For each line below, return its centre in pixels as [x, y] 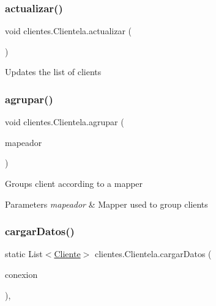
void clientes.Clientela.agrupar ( [65, 122]
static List [24, 254]
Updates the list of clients [53, 72]
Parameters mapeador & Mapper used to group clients [106, 204]
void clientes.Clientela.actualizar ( [69, 31]
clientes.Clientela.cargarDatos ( [153, 254]
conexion [21, 274]
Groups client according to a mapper [74, 183]
